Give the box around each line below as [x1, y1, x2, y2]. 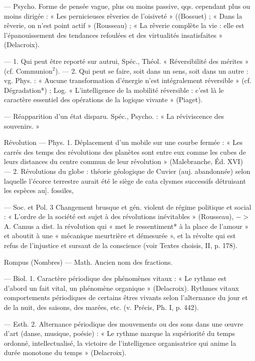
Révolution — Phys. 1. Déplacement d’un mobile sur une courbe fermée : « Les [4, 137, 243, 147]
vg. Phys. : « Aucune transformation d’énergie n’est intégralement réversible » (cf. [4, 75, 252, 85]
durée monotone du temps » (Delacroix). [4, 347, 127, 358]
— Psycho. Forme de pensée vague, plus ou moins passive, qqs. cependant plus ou [4, 1, 251, 11]
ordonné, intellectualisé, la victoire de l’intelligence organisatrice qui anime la [4, 337, 236, 348]
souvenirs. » [4, 120, 40, 131]
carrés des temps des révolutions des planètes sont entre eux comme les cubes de [4, 146, 246, 157]
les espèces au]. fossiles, [4, 185, 74, 195]
